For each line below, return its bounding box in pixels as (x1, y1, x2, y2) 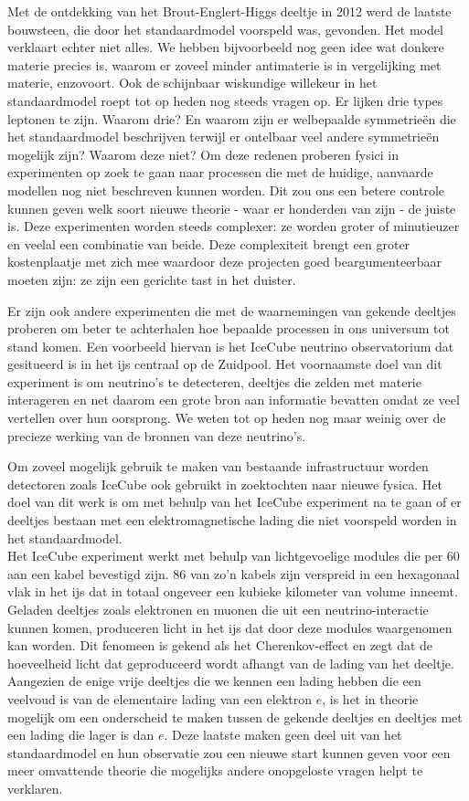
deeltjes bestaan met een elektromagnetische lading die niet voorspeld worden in (7, 511, 457, 530)
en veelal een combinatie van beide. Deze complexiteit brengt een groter (7, 234, 410, 253)
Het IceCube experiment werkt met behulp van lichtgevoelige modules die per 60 (7, 546, 460, 565)
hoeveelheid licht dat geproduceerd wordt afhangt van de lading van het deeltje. (7, 653, 454, 672)
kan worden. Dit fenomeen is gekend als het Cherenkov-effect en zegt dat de (7, 636, 433, 655)
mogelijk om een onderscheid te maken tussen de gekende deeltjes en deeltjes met (7, 707, 463, 726)
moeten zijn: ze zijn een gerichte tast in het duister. (7, 269, 296, 289)
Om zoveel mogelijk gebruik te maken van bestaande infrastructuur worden (7, 457, 429, 476)
